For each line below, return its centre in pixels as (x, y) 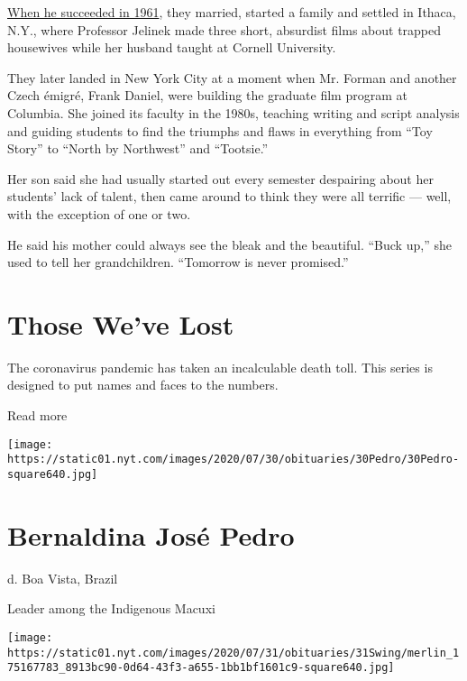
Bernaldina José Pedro (151, 534)
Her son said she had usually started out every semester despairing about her (220, 178)
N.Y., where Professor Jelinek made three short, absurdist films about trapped (224, 29)
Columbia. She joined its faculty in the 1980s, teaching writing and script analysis (233, 112)
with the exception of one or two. (99, 213)
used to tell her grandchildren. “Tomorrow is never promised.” (178, 262)
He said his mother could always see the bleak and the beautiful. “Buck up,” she (229, 244)
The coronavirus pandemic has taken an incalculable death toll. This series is (220, 367)
